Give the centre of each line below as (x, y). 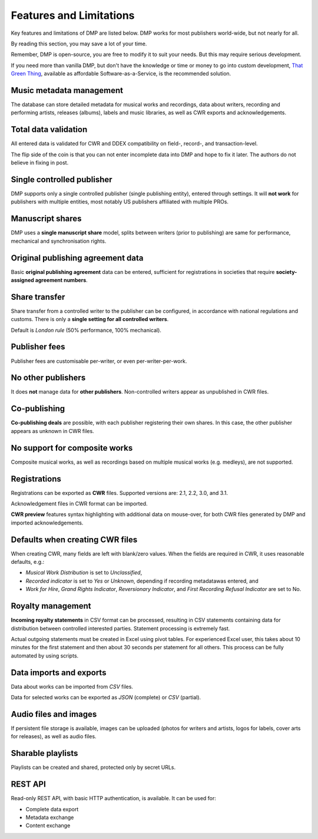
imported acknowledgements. (47, 523)
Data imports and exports (59, 673)
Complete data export (52, 809)
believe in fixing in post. (40, 163)
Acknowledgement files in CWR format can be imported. (79, 503)
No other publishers (48, 378)
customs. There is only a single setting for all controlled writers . (90, 319)
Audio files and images (54, 714)
